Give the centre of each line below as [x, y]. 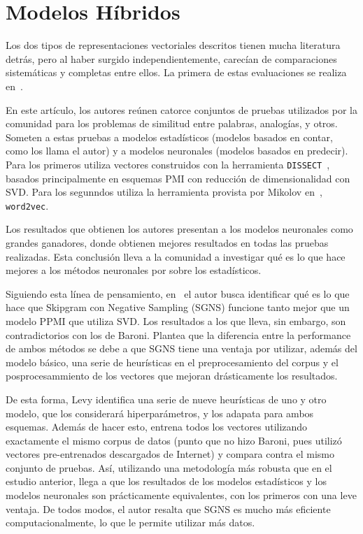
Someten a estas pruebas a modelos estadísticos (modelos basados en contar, [169, 137]
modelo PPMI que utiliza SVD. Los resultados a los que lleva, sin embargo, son [176, 320]
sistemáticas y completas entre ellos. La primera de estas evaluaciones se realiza [176, 72]
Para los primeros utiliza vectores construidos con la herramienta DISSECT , [168, 164]
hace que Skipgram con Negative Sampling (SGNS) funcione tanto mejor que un [178, 307]
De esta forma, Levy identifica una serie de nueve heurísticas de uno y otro [166, 399]
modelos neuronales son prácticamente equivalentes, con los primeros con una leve [181, 495]
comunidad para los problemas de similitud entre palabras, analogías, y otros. [172, 123]
